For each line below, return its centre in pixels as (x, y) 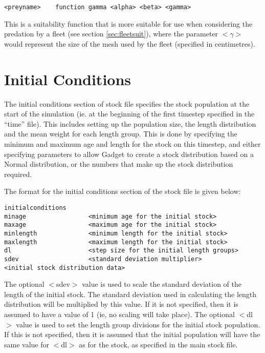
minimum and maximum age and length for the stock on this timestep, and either (132, 143)
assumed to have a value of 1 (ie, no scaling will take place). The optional (119, 314)
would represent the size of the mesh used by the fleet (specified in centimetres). (130, 43)
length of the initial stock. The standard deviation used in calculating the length (130, 294)
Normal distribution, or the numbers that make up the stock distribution (119, 164)
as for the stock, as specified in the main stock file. (158, 344)
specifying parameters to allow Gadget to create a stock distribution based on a (129, 154)
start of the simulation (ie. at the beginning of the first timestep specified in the (129, 114)
